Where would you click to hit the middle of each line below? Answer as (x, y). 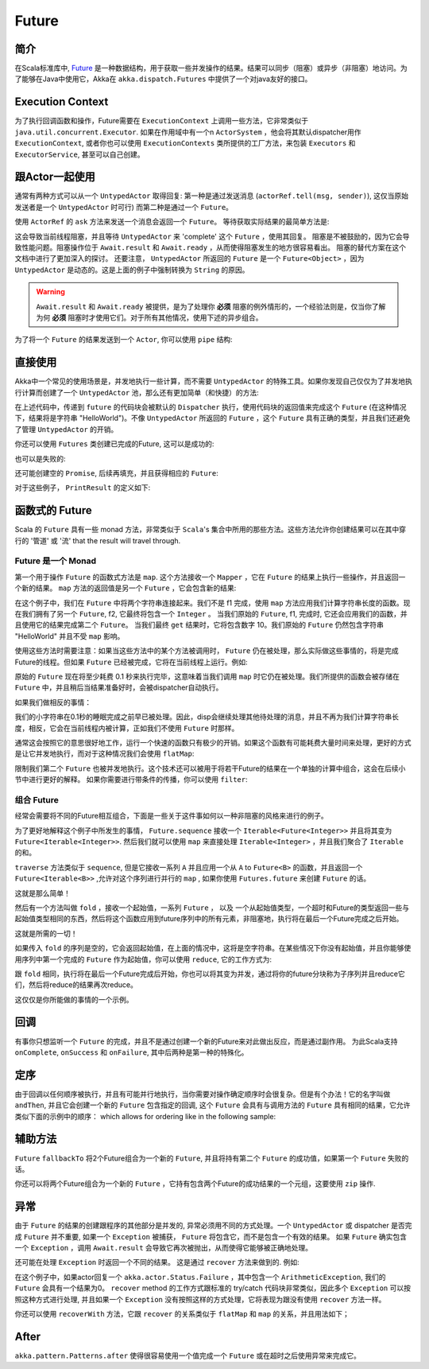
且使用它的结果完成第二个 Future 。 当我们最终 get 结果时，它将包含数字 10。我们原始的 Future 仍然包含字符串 (199, 625)
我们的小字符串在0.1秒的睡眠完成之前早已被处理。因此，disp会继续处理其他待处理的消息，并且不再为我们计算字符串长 (207, 717)
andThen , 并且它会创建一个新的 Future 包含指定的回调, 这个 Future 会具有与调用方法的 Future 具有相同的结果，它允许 (213, 1105)
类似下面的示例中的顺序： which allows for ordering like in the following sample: (145, 1116)
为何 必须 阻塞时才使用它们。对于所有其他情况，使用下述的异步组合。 (149, 317)
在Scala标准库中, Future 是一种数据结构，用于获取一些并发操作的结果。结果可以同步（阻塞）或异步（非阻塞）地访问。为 (211, 68)
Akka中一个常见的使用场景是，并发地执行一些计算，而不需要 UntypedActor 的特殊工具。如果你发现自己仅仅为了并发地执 (213, 381)
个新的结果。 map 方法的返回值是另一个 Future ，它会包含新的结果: (126, 588)
